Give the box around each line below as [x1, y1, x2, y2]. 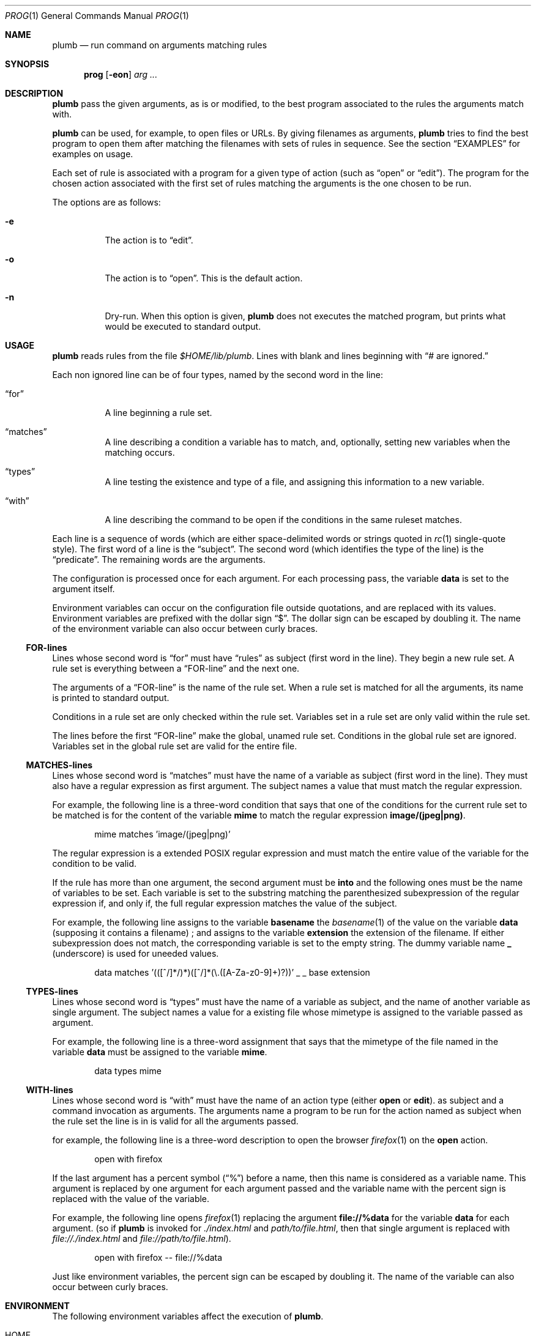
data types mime [94, 1066, 162, 1076]
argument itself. [52, 584, 115, 594]
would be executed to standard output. [105, 321, 261, 332]
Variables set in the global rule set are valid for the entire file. [52, 741, 297, 751]
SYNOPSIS [5, 59, 50, 69]
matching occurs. [105, 447, 175, 458]
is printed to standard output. [52, 692, 169, 703]
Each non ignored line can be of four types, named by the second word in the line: [52, 369, 383, 380]
